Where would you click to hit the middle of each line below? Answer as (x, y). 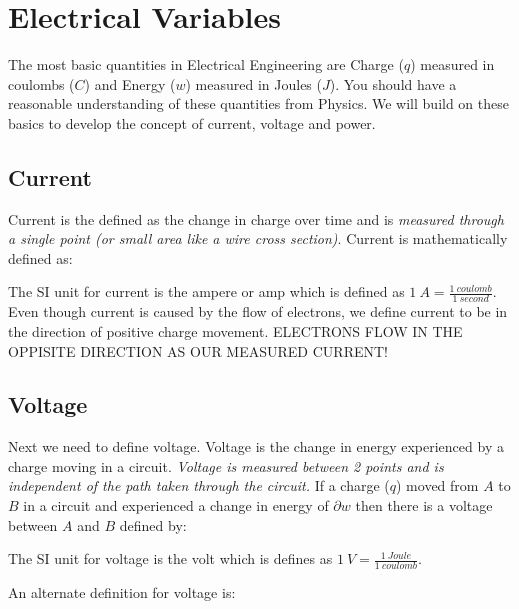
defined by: (153, 524)
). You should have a (393, 83)
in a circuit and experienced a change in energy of (176, 505)
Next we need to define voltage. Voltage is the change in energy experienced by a (256, 446)
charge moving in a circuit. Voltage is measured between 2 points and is (226, 465)
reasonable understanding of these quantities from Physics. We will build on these (258, 103)
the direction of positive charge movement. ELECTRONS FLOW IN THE (235, 330)
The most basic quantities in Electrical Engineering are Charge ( (206, 64)
